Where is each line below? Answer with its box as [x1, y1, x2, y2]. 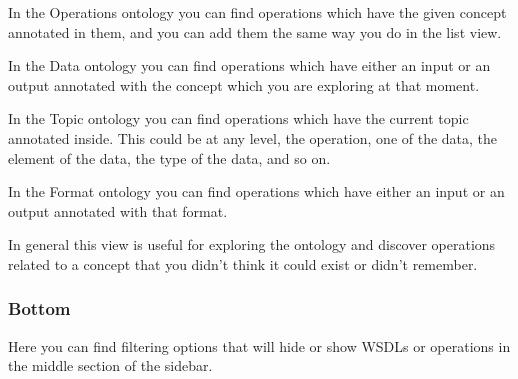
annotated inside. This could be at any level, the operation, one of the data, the [8, 127, 498, 148]
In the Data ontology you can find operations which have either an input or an [8, 55, 491, 76]
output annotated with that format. [8, 200, 228, 221]
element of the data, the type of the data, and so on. [8, 147, 331, 168]
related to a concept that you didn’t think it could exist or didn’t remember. [8, 253, 478, 274]
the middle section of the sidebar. [8, 355, 213, 376]
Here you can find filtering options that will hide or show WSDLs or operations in [8, 335, 511, 356]
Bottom [8, 296, 71, 321]
